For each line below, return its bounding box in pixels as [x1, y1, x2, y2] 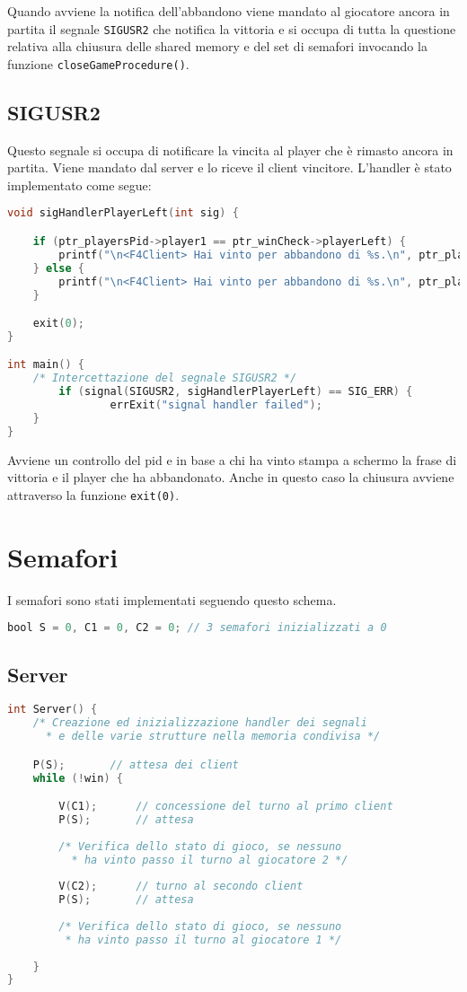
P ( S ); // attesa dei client [32, 758, 239, 771]
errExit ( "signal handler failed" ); [110, 399, 322, 412]
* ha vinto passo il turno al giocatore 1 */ [65, 933, 342, 946]
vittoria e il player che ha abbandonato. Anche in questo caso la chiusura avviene [7, 468, 454, 487]
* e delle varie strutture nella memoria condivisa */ [45, 730, 381, 743]
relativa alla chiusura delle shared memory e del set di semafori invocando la [7, 37, 427, 56]
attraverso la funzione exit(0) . [7, 485, 180, 504]
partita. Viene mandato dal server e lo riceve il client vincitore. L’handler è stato [7, 158, 452, 177]
